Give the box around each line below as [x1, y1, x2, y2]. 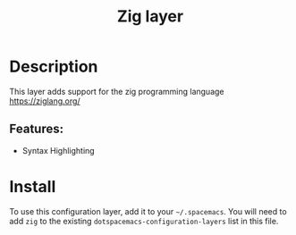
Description [9, 56, 98, 77]
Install [9, 176, 56, 197]
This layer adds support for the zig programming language [9, 86, 225, 97]
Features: [9, 122, 64, 137]
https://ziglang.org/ [9, 96, 80, 106]
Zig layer [116, 6, 184, 27]
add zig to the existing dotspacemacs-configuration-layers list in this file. [9, 215, 279, 226]
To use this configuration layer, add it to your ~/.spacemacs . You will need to [9, 206, 288, 216]
